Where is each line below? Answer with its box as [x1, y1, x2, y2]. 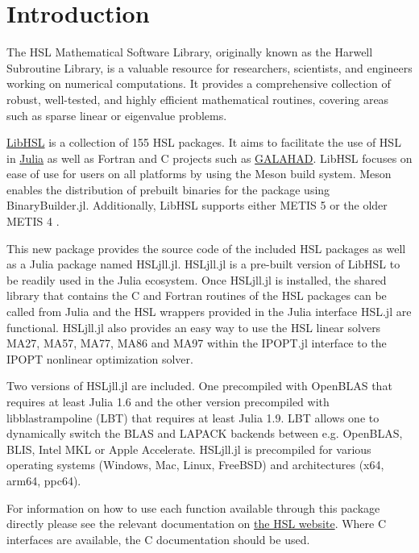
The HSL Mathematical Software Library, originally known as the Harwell [6, 44, 373, 60]
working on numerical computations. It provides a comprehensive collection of [6, 75, 391, 92]
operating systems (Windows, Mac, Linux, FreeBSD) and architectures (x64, [6, 456, 384, 473]
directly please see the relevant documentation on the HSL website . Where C [6, 515, 387, 532]
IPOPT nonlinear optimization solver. [6, 350, 193, 367]
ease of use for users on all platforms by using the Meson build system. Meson [6, 165, 392, 182]
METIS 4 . [6, 213, 60, 230]
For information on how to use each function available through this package [6, 499, 380, 516]
